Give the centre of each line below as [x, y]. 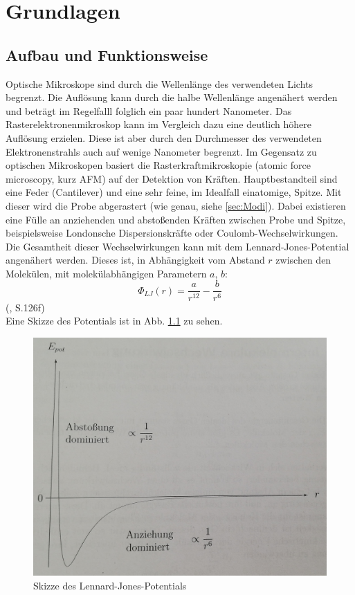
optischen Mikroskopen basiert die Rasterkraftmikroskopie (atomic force [158, 165]
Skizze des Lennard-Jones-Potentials [110, 585]
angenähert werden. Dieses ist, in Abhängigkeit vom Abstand [135, 260]
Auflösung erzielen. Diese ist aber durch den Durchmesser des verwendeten [164, 137]
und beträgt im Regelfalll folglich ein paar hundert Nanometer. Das [149, 110]
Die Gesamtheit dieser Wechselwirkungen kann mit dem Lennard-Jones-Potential [177, 246]
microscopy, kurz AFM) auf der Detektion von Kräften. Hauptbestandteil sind [172, 178]
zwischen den [303, 260]
